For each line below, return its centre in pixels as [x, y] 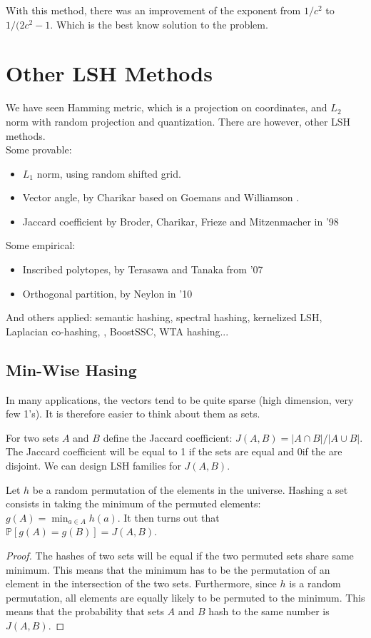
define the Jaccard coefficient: [168, 437]
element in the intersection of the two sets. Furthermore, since [141, 583]
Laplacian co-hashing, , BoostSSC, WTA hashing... [117, 331]
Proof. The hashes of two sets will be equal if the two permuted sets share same [180, 555]
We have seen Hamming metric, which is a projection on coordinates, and [167, 107]
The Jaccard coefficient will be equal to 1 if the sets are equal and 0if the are [174, 451]
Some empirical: [41, 245]
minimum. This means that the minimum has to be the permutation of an [168, 569]
